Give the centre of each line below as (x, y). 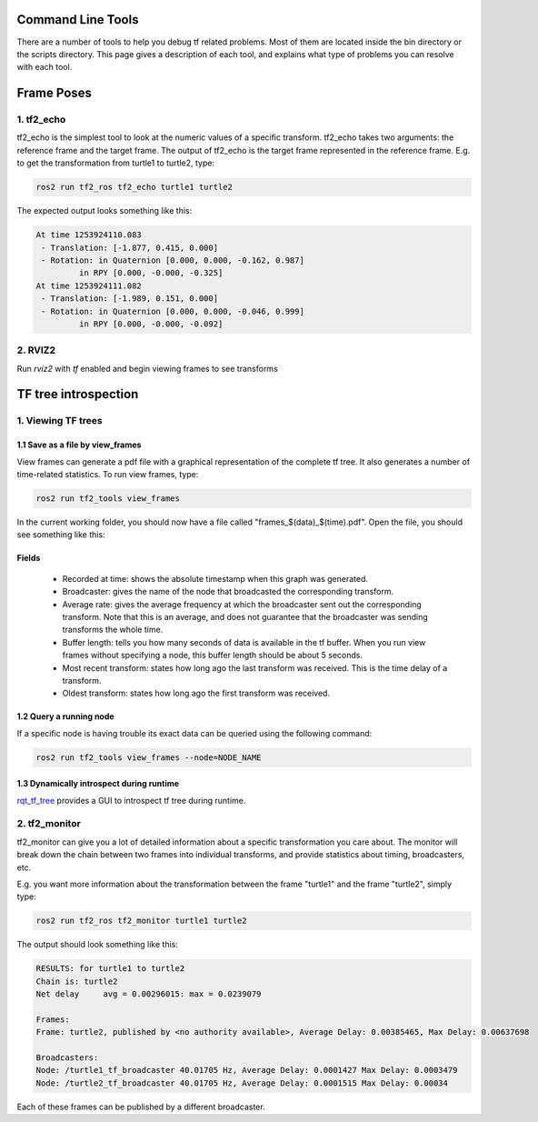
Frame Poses (55, 93)
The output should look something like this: (98, 945)
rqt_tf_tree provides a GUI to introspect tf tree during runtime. (131, 800)
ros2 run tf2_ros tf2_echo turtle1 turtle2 (134, 187)
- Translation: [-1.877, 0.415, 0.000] (130, 247)
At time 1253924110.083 (89, 235)
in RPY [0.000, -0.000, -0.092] (151, 324)
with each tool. (45, 67)
